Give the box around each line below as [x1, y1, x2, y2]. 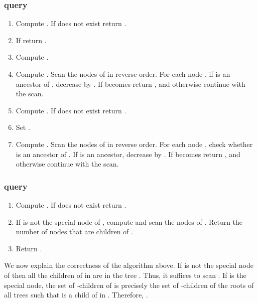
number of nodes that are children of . [16, 226, 133, 237]
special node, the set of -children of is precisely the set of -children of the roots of [4, 279, 254, 290]
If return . [16, 35, 47, 45]
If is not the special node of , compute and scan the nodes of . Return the [16, 216, 243, 227]
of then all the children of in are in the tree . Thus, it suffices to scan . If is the [4, 269, 246, 280]
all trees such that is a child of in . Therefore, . [4, 289, 148, 300]
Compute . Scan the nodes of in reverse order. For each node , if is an [16, 69, 230, 79]
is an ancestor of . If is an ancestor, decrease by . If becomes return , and [16, 148, 240, 159]
